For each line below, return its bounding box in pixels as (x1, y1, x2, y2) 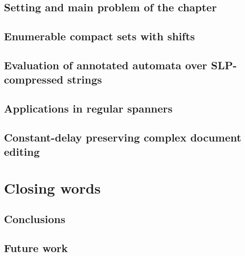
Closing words (4, 177, 101, 198)
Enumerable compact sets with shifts (4, 28, 195, 44)
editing (4, 144, 40, 159)
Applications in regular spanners (4, 101, 173, 116)
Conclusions (4, 211, 66, 227)
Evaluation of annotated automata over (4, 57, 207, 72)
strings (67, 72, 102, 87)
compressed (4, 72, 63, 87)
